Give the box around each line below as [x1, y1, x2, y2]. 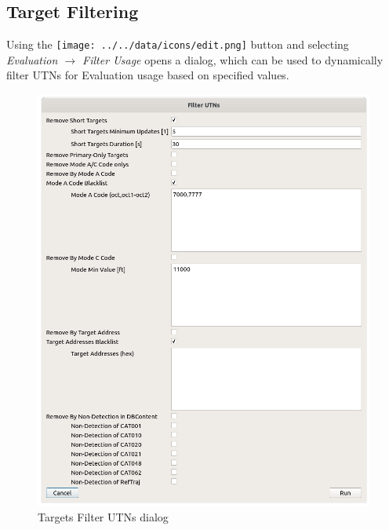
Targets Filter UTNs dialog [38, 509, 169, 525]
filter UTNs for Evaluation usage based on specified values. [6, 67, 289, 83]
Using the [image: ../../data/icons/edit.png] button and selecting [6, 36, 349, 53]
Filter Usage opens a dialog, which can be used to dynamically [82, 51, 384, 68]
